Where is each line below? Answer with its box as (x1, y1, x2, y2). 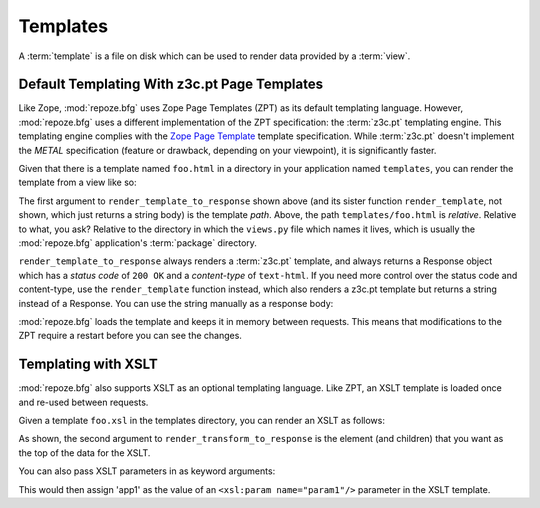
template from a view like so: (18, 176, 137, 189)
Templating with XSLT (18, 356, 159, 373)
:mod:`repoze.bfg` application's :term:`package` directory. (18, 236, 257, 249)
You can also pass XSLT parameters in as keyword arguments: (18, 465, 276, 477)
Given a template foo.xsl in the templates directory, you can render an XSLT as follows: (18, 415, 385, 426)
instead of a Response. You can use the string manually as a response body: (18, 297, 334, 309)
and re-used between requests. (18, 396, 149, 408)
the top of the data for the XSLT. (18, 446, 151, 459)
